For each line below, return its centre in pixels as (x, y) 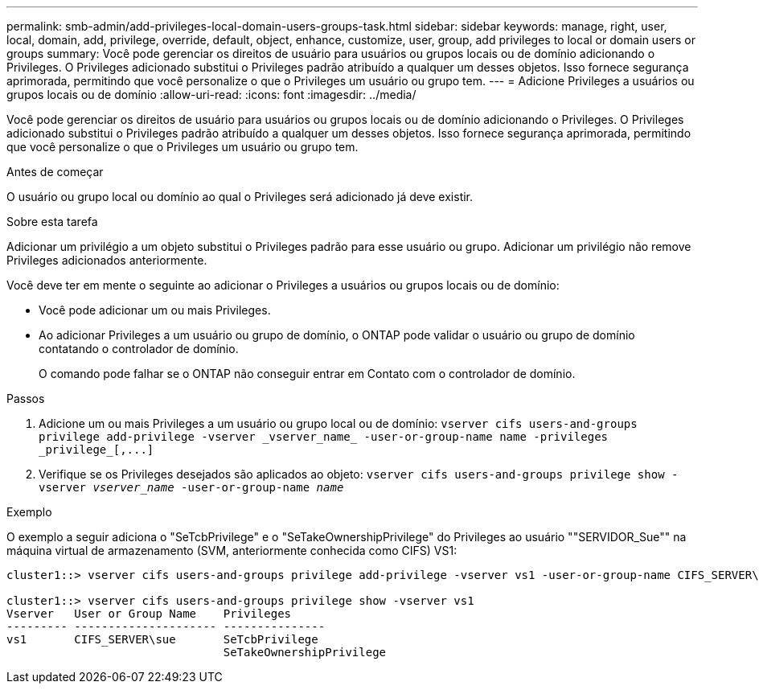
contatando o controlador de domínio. (139, 349)
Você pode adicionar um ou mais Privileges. (155, 310)
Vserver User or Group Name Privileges (149, 614)
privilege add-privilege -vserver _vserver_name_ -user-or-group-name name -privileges (324, 437)
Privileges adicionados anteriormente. (107, 260)
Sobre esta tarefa (52, 222)
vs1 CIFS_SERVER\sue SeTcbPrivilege (162, 639)
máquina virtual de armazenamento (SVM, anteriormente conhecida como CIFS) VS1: (232, 550)
